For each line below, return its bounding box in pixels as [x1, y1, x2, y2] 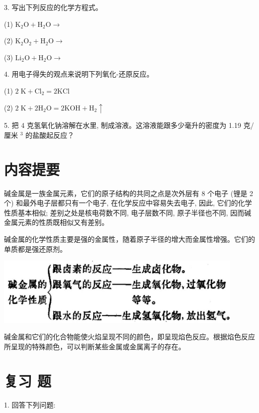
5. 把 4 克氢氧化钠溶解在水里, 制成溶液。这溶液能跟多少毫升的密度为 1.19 [4, 120, 241, 130]
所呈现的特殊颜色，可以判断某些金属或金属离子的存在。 [4, 341, 185, 351]
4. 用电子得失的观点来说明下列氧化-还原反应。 [4, 69, 154, 79]
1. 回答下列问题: [4, 399, 56, 410]
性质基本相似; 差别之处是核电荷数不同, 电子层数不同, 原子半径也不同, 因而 [4, 207, 245, 217]
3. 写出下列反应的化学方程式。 [4, 2, 103, 12]
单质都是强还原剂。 [4, 243, 67, 254]
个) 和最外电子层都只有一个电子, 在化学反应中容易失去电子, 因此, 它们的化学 [4, 198, 252, 208]
